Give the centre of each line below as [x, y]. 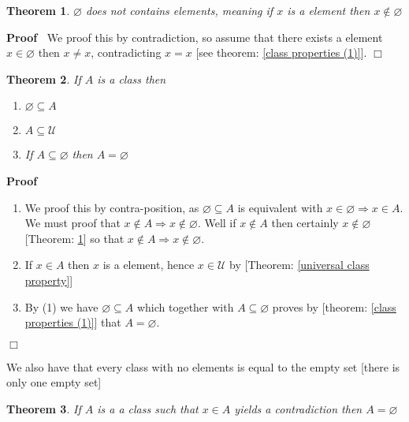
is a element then [329, 10]
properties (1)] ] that [73, 322]
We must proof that [73, 223]
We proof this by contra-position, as [112, 207]
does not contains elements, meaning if [179, 10]
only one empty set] [54, 382]
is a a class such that [148, 408]
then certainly [305, 223]
